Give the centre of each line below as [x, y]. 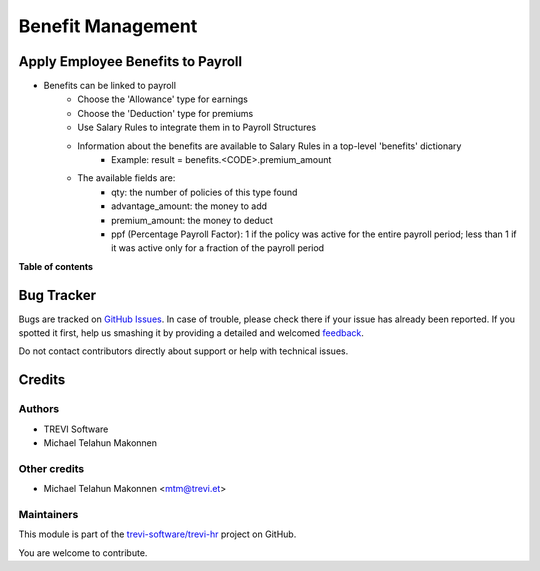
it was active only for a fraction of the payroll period [218, 248]
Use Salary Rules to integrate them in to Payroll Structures [197, 127]
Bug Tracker [57, 295]
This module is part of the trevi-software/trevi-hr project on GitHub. [157, 534]
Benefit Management [108, 26]
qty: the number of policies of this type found [204, 192]
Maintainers [48, 514]
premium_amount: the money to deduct [192, 220]
